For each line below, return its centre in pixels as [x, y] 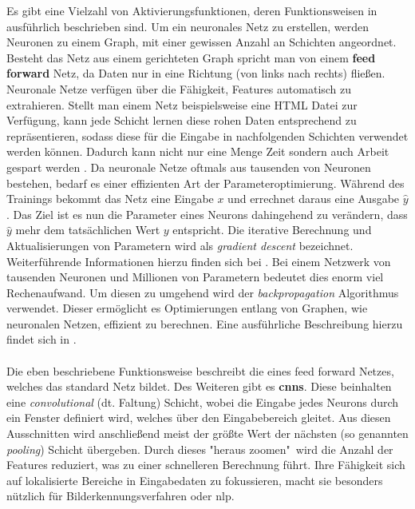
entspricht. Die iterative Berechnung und [272, 230]
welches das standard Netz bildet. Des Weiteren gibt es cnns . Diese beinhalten [199, 386]
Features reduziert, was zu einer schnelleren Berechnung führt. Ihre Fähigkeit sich [206, 465]
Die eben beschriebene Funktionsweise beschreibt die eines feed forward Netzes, [200, 370]
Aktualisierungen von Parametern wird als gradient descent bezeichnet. [180, 245]
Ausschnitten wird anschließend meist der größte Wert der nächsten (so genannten [207, 433]
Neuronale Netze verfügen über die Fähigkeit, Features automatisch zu [179, 88]
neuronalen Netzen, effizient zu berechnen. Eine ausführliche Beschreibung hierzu [205, 323]
